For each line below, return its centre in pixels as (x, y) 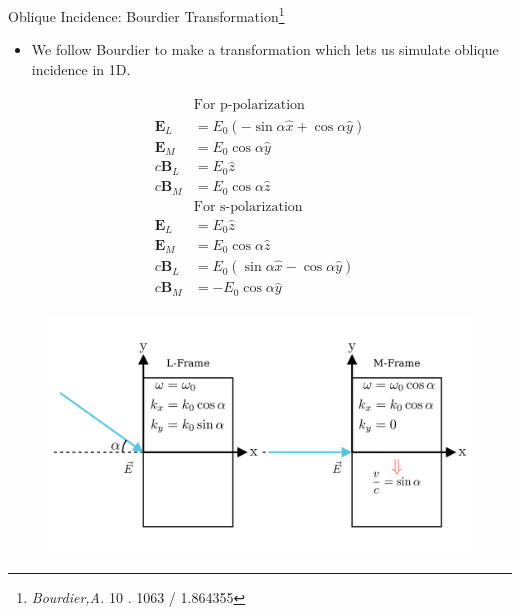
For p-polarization (249, 105)
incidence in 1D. (81, 68)
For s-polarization (248, 206)
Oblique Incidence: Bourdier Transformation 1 (146, 14)
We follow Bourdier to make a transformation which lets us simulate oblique (265, 49)
